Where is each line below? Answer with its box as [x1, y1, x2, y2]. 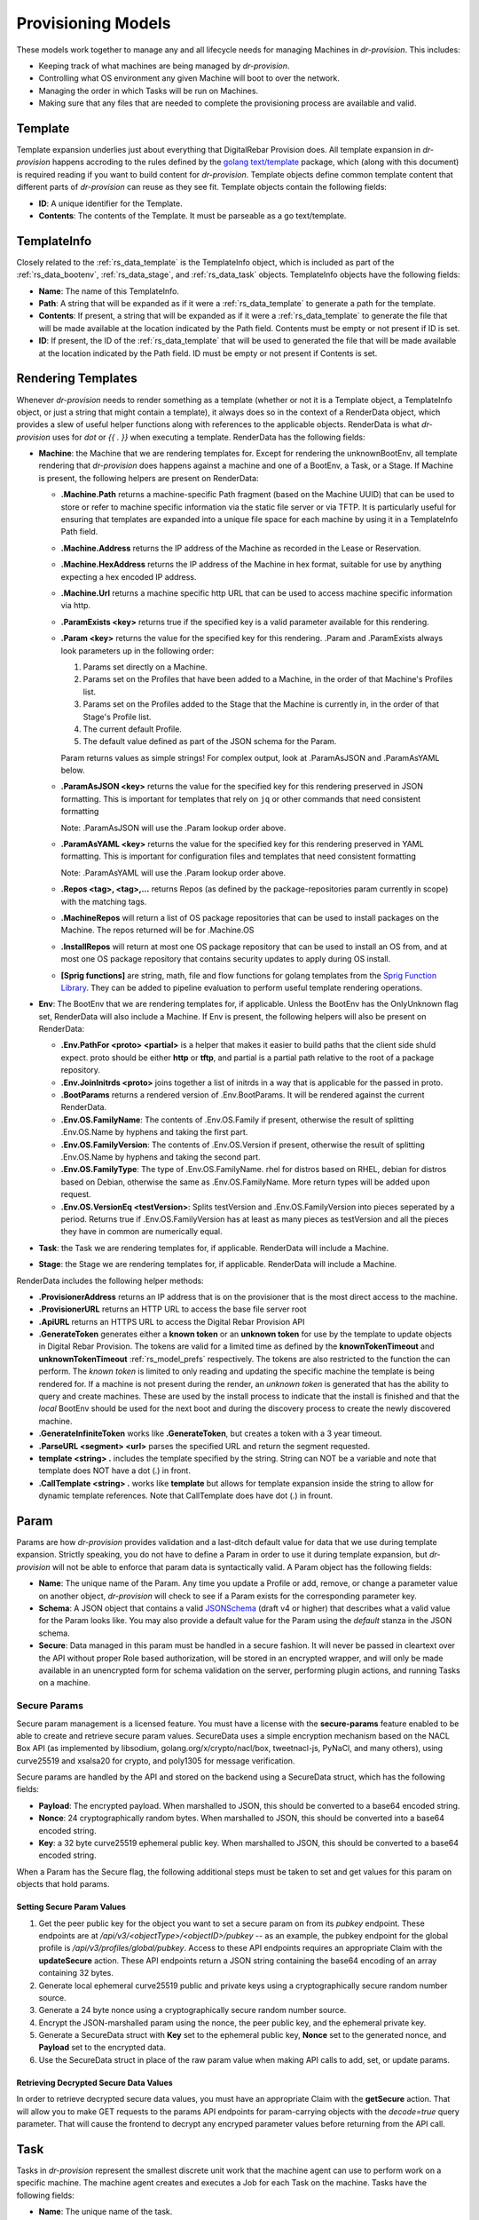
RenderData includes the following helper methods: [16, 1275, 204, 1286]
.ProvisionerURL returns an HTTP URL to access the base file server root [38, 1304, 307, 1314]
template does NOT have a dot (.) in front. [38, 1465, 191, 1476]
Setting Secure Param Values [16, 1901, 126, 1913]
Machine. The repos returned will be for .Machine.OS [60, 924, 255, 936]
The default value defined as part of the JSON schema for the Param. [82, 736, 337, 747]
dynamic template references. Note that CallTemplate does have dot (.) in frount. [38, 1490, 334, 1501]
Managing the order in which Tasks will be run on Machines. [38, 85, 259, 96]
